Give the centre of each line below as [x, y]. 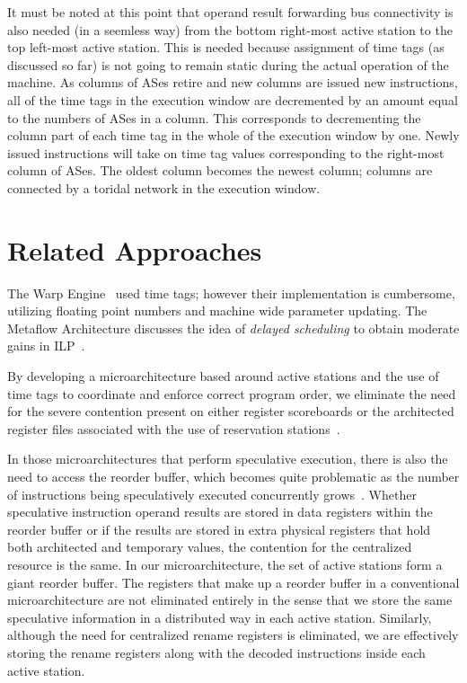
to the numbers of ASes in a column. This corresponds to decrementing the [214, 117]
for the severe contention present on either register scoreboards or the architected [231, 411]
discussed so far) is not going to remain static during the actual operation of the [228, 64]
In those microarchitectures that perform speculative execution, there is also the [228, 459]
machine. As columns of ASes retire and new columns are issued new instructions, [233, 82]
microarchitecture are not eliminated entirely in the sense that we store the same [230, 600]
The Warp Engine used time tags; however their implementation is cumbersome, [231, 293]
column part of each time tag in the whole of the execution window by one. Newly [233, 135]
